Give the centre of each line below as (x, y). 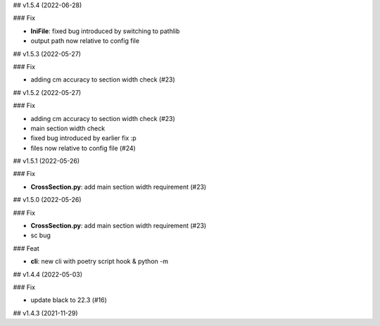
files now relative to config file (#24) (83, 148)
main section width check (68, 128)
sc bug (40, 235)
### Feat (26, 248)
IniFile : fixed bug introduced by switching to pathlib (105, 31)
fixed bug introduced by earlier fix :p (83, 138)
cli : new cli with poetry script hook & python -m (100, 261)
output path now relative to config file (85, 41)
